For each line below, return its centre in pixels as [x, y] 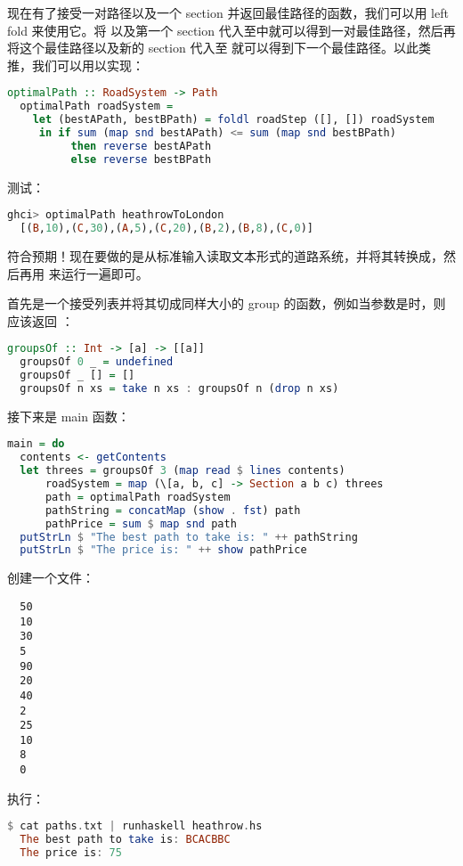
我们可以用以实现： [88, 65]
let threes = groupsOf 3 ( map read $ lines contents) [183, 471]
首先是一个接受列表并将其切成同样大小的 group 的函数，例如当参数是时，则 [227, 303]
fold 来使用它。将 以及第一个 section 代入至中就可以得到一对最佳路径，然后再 [231, 30]
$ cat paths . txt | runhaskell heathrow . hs [135, 826]
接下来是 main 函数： [69, 416]
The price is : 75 [71, 853]
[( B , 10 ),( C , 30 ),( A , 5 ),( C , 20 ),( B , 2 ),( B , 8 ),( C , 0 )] [167, 229]
